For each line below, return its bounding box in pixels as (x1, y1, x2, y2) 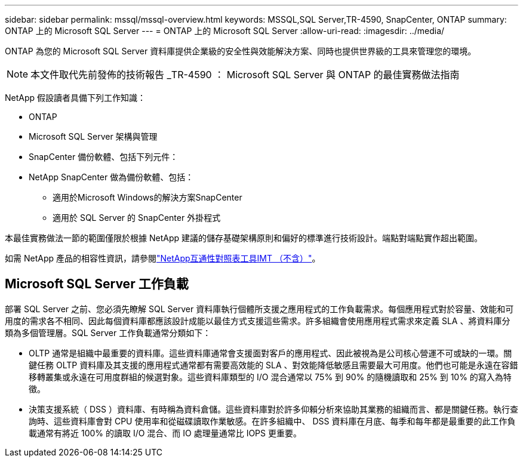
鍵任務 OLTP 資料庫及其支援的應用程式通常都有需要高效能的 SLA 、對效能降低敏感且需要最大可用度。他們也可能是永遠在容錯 (29, 359, 518, 370)
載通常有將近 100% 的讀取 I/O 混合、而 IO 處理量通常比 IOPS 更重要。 (29, 427, 302, 438)
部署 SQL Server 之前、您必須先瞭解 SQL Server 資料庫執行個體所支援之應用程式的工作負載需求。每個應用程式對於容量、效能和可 (5, 303, 514, 314)
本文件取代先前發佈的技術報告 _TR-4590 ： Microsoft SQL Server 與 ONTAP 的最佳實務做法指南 (30, 69, 460, 81)
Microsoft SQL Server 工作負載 (5, 276, 189, 292)
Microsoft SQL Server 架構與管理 (29, 131, 158, 141)
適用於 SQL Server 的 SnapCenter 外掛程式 (53, 212, 221, 223)
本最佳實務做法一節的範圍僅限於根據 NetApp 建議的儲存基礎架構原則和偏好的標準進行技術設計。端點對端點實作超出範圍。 (5, 233, 482, 243)
